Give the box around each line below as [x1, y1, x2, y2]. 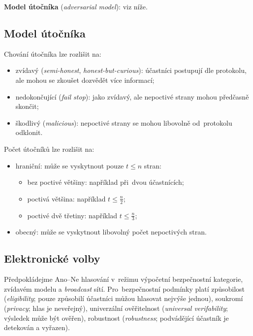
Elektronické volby [4, 251, 100, 266]
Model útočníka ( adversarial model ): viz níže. [4, 1, 148, 11]
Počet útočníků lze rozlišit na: [4, 143, 95, 154]
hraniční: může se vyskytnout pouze [15, 160, 124, 170]
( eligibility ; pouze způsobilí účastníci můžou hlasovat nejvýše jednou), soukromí [4, 293, 243, 303]
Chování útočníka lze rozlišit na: [4, 48, 101, 59]
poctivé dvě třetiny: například [27, 210, 118, 220]
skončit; [15, 101, 39, 111]
